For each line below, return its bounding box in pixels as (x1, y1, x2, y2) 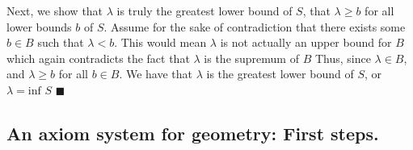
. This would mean (114, 34, 207, 51)
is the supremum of (204, 49, 299, 66)
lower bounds (6, 18, 72, 35)
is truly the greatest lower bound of (116, 2, 293, 19)
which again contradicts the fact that (6, 49, 190, 66)
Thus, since (314, 49, 371, 66)
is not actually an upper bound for (220, 34, 392, 51)
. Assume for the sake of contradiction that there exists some (103, 18, 406, 35)
